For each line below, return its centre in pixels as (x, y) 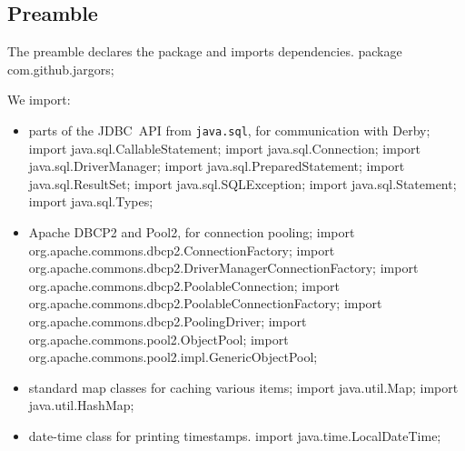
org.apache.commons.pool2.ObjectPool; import (158, 339)
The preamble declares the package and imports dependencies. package (205, 51)
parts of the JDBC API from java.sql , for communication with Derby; (229, 130)
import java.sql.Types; (91, 201)
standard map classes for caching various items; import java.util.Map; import (243, 387)
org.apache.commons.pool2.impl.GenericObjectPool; (173, 357)
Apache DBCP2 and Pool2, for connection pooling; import (192, 232)
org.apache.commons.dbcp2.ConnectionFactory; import (182, 250)
